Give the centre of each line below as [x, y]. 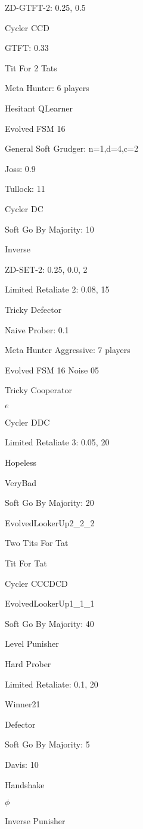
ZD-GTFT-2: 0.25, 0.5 [45, 7]
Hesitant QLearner [39, 108]
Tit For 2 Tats [31, 67]
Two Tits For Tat [37, 543]
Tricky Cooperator [38, 390]
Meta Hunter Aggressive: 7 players [68, 350]
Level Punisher [32, 643]
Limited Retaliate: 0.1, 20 [52, 684]
